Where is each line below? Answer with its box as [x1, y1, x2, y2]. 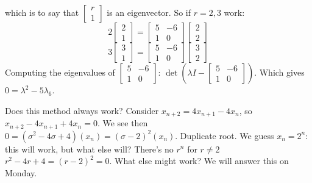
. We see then [97, 117, 148, 129]
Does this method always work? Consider [5, 104, 159, 117]
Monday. [5, 166, 37, 179]
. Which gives [254, 66, 305, 78]
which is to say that [5, 6, 79, 18]
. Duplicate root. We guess [175, 129, 274, 142]
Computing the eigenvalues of [5, 66, 115, 78]
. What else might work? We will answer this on [109, 154, 289, 167]
